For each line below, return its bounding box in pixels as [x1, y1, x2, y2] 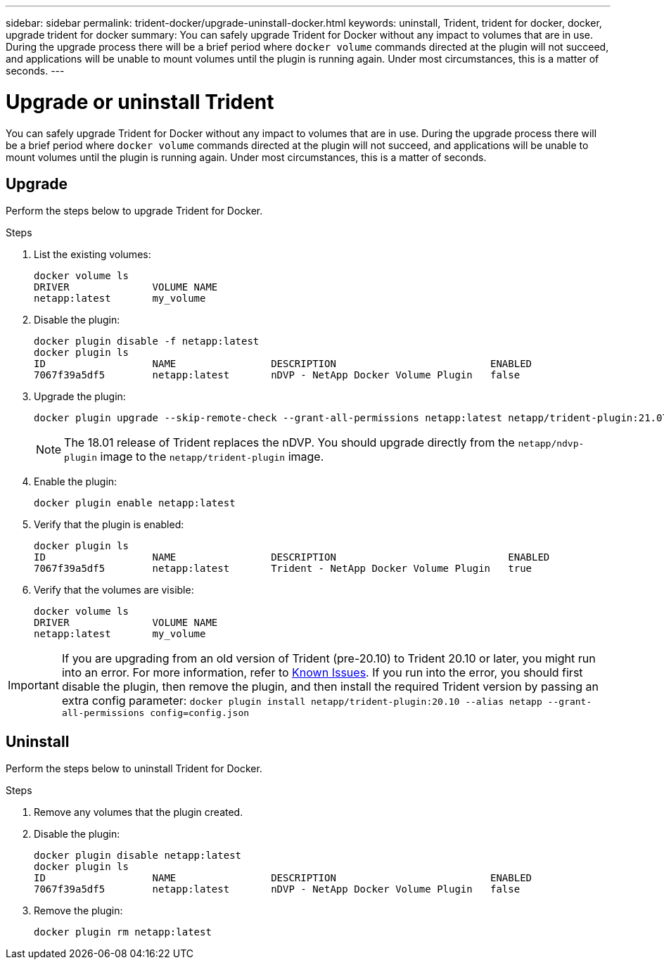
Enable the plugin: [34, 475, 117, 488]
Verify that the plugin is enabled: [34, 518, 184, 531]
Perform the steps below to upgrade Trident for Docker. [6, 205, 263, 217]
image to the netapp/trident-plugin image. [100, 449, 324, 464]
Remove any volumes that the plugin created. [34, 806, 243, 819]
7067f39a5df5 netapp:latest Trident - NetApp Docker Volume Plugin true [34, 563, 532, 575]
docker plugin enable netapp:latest [34, 497, 236, 509]
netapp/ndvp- [518, 438, 585, 449]
